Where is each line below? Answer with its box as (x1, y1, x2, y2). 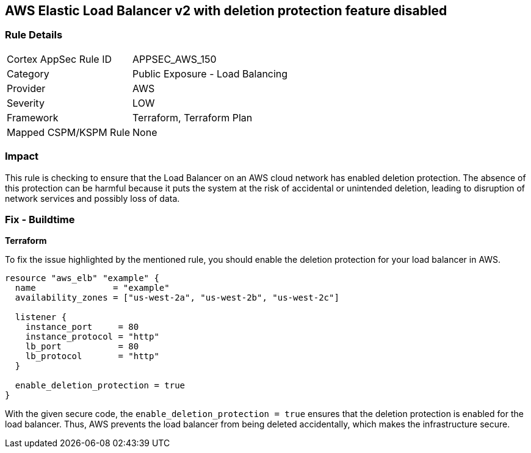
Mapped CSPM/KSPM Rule (7, 126, 131, 138)
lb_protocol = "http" (25, 351, 159, 362)
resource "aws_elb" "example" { (5, 273, 159, 284)
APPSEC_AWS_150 (132, 52, 217, 65)
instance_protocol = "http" (25, 332, 159, 342)
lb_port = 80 (25, 341, 139, 352)
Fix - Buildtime (5, 213, 75, 226)
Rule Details (5, 29, 63, 41)
